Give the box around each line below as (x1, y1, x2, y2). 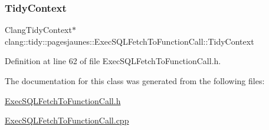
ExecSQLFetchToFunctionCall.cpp (5, 114, 129, 126)
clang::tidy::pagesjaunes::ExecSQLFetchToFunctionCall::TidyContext (5, 35, 254, 47)
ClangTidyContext (5, 24, 72, 36)
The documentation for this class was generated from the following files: (5, 75, 265, 86)
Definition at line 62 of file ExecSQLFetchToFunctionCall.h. (5, 55, 221, 67)
